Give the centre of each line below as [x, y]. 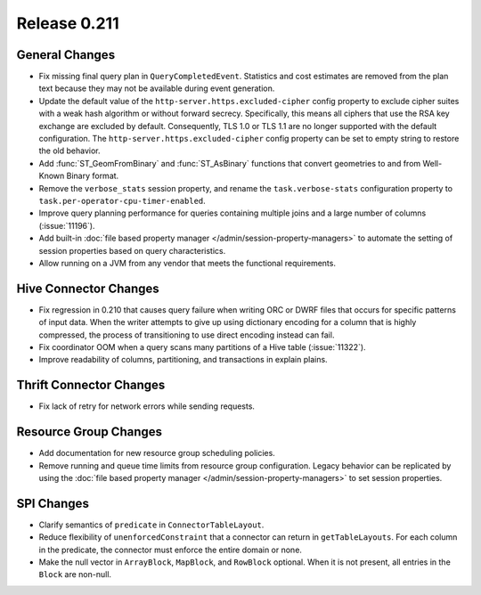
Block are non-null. [75, 575]
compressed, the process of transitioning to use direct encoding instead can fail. [187, 335]
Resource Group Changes [90, 432]
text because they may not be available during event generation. [157, 88]
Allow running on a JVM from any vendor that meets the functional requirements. [187, 263]
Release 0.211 [68, 23]
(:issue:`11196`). [67, 225]
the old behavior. [70, 151]
